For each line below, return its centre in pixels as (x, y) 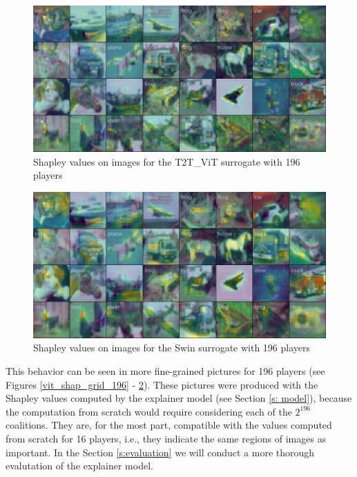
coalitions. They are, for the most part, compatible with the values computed (169, 425)
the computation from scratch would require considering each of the (149, 411)
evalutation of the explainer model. (79, 466)
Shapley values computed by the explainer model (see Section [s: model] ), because (179, 398)
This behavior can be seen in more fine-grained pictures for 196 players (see (165, 370)
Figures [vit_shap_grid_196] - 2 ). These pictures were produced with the (162, 384)
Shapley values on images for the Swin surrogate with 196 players (172, 348)
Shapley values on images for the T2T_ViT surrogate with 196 (167, 161)
